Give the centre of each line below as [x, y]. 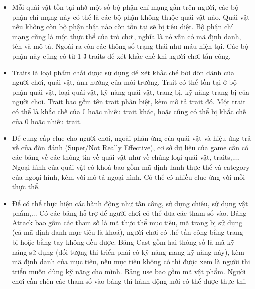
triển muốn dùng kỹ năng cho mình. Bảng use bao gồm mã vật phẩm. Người [129, 271]
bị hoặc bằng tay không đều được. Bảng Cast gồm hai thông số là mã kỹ [123, 242]
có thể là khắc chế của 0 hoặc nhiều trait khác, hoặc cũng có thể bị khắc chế [129, 111]
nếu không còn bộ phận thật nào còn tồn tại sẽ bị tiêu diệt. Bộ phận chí [123, 27]
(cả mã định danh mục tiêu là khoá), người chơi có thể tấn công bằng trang [127, 232]
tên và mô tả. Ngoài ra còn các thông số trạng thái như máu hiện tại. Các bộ [130, 46]
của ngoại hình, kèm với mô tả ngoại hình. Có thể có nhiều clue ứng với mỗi [128, 177]
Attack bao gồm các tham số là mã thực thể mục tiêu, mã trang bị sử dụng [127, 222]
